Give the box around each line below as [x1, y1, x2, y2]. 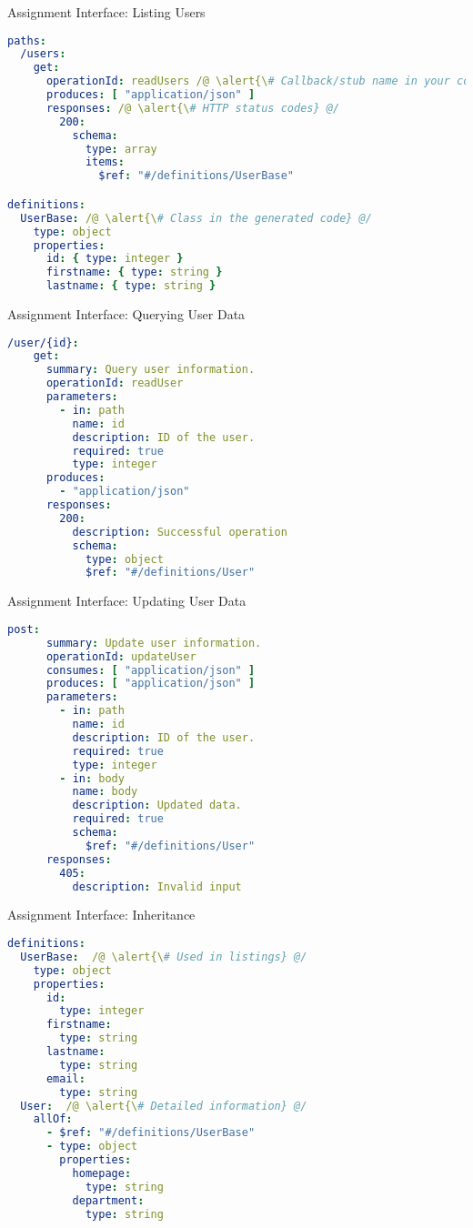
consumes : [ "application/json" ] [45, 663, 256, 677]
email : [45, 1072, 86, 1085]
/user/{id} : [7, 336, 79, 349]
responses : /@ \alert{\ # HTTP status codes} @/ [45, 101, 340, 115]
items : [85, 156, 125, 169]
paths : [7, 34, 46, 47]
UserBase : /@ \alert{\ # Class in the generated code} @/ [20, 211, 372, 225]
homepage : [72, 1166, 132, 1180]
